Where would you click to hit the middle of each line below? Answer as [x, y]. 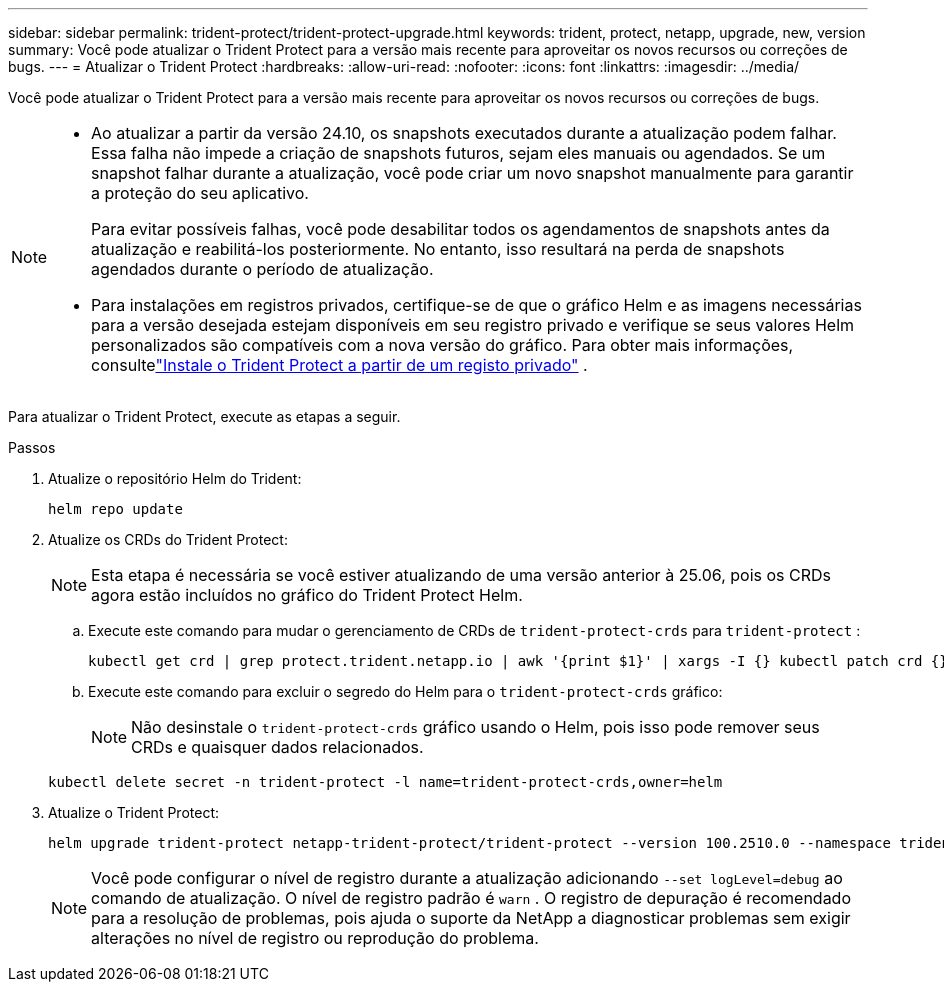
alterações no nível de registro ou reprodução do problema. [315, 938]
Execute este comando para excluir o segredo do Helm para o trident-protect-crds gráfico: [405, 691]
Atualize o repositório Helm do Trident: [175, 478]
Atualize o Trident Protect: [134, 812]
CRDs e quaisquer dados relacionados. [277, 747]
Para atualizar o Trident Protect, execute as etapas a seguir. [204, 416]
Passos [32, 447]
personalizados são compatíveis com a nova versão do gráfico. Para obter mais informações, [442, 345]
